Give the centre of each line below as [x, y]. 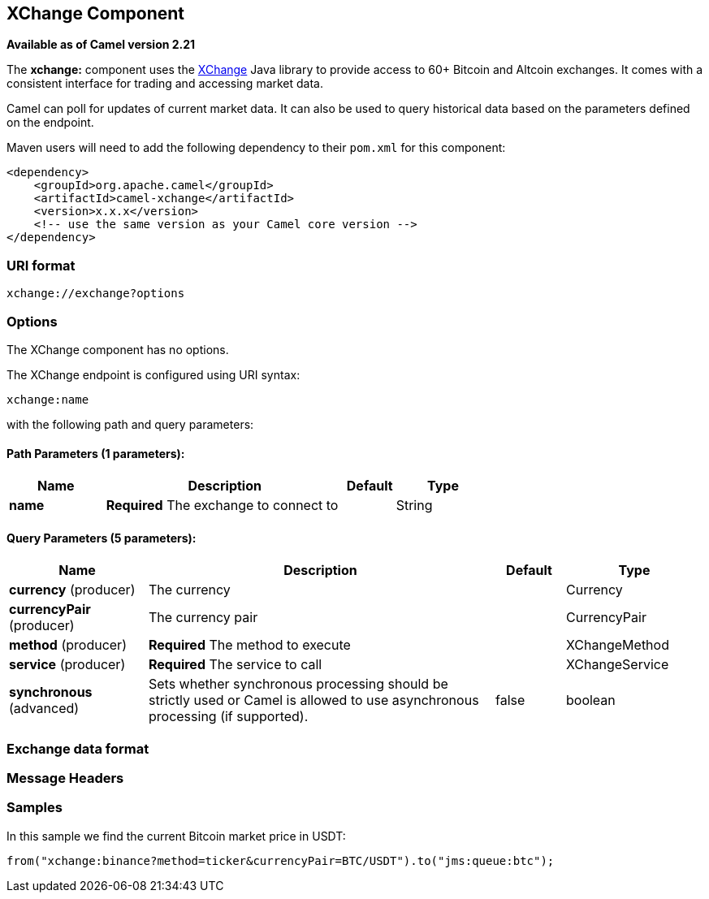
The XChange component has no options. [118, 349]
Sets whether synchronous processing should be [298, 684]
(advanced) [44, 709]
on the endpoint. [50, 123]
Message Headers [65, 778]
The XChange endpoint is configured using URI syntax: [153, 374]
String [414, 506]
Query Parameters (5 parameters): [102, 538]
